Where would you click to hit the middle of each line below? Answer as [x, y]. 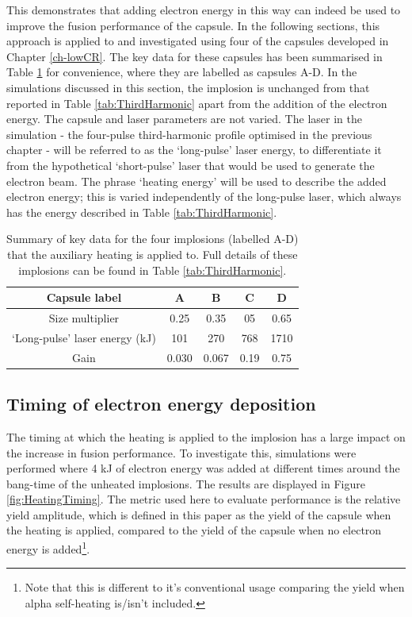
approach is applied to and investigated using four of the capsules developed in [198, 41]
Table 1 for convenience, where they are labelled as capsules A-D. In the [182, 72]
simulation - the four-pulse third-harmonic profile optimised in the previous [189, 134]
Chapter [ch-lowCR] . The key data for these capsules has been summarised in [195, 56]
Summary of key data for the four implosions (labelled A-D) [153, 239]
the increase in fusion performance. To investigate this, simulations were [181, 452]
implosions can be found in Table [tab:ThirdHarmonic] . [153, 270]
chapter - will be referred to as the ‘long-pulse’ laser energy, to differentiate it [194, 150]
